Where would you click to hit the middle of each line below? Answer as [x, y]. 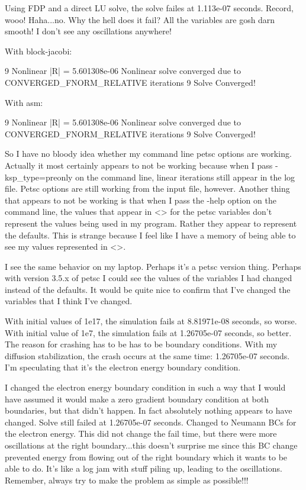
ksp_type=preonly [39, 177]
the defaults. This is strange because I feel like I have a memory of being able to [150, 235]
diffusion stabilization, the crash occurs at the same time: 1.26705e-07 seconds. [147, 355]
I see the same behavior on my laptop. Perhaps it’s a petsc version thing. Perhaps [153, 266]
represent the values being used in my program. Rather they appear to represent [151, 223]
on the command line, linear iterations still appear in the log [185, 177]
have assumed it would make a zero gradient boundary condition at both [137, 399]
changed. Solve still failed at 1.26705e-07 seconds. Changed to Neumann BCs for [151, 422]
